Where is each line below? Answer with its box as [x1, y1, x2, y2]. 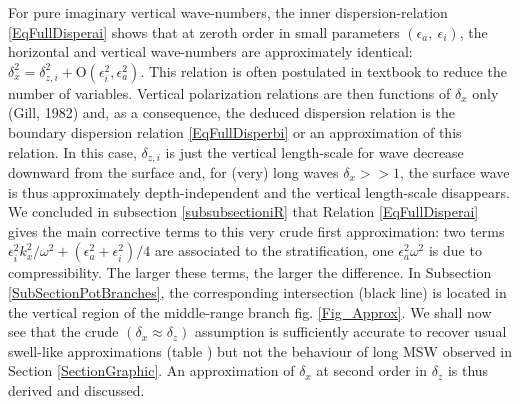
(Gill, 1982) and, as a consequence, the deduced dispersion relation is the [8, 102, 456, 123]
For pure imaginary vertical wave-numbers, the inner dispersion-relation [8, 2, 448, 22]
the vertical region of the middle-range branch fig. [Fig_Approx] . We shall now [8, 301, 492, 322]
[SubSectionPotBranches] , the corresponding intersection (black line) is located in [8, 281, 507, 302]
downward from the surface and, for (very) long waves [8, 162, 339, 183]
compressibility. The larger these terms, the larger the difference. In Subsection [8, 262, 492, 283]
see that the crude [8, 321, 119, 342]
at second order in [316, 360, 427, 381]
